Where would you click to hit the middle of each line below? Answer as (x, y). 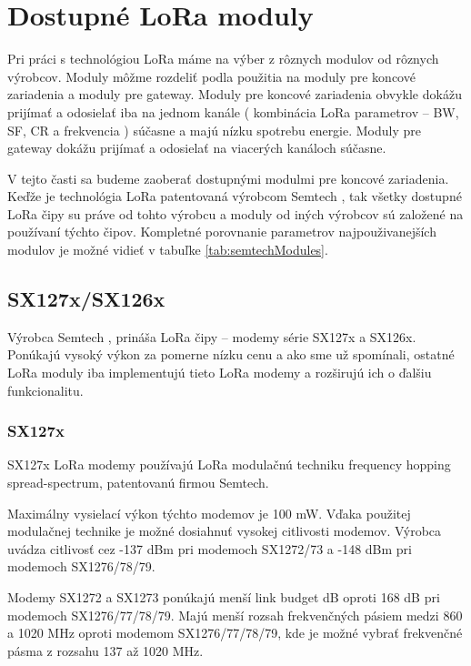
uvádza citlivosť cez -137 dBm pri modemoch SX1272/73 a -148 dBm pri (210, 548)
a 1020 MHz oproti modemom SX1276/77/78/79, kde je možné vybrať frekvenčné (235, 633)
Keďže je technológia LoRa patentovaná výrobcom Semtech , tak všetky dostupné (235, 196)
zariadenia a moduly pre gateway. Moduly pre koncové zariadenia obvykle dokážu (235, 94)
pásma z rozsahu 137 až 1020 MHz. (105, 650)
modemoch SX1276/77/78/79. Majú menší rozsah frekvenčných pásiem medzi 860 (235, 615)
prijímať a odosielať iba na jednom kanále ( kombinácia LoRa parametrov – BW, (233, 111)
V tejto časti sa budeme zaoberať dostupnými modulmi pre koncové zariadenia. (228, 178)
